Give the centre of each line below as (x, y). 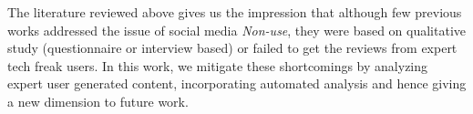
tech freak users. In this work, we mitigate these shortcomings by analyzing (218, 65)
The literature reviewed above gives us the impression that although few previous (235, 12)
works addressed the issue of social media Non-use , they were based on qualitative (237, 30)
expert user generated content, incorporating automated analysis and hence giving (237, 83)
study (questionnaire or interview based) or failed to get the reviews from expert (232, 48)
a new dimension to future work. (98, 101)
